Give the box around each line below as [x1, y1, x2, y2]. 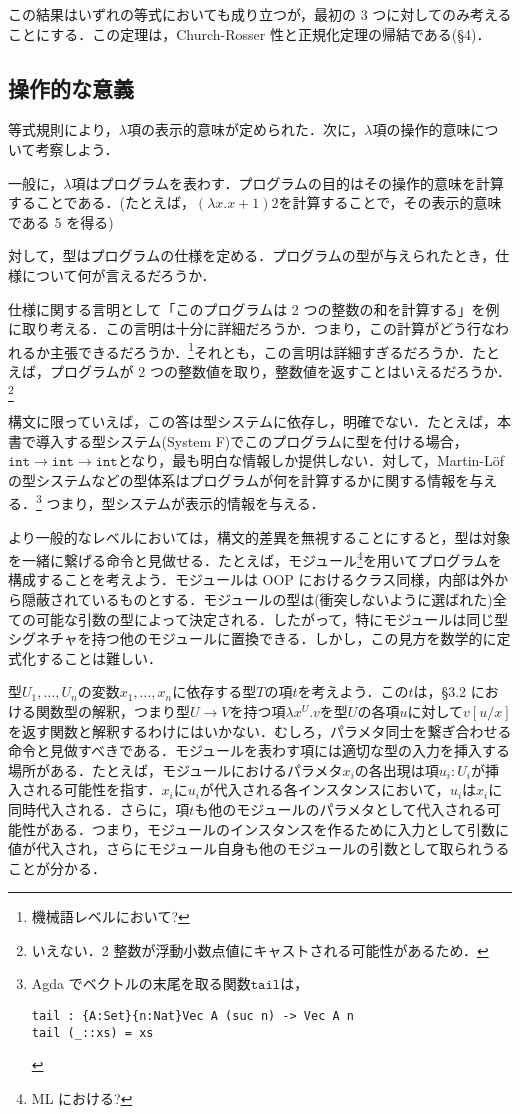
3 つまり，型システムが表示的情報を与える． [36, 490, 325, 513]
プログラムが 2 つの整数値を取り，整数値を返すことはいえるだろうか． [49, 360, 511, 381]
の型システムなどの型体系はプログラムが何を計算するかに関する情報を [8, 469, 470, 490]
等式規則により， [8, 119, 119, 140]
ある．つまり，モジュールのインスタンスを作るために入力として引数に [49, 818, 510, 839]
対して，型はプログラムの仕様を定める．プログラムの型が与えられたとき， [8, 245, 496, 266]
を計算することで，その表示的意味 [278, 192, 502, 213]
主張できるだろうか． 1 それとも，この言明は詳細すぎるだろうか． [49, 338, 472, 362]
